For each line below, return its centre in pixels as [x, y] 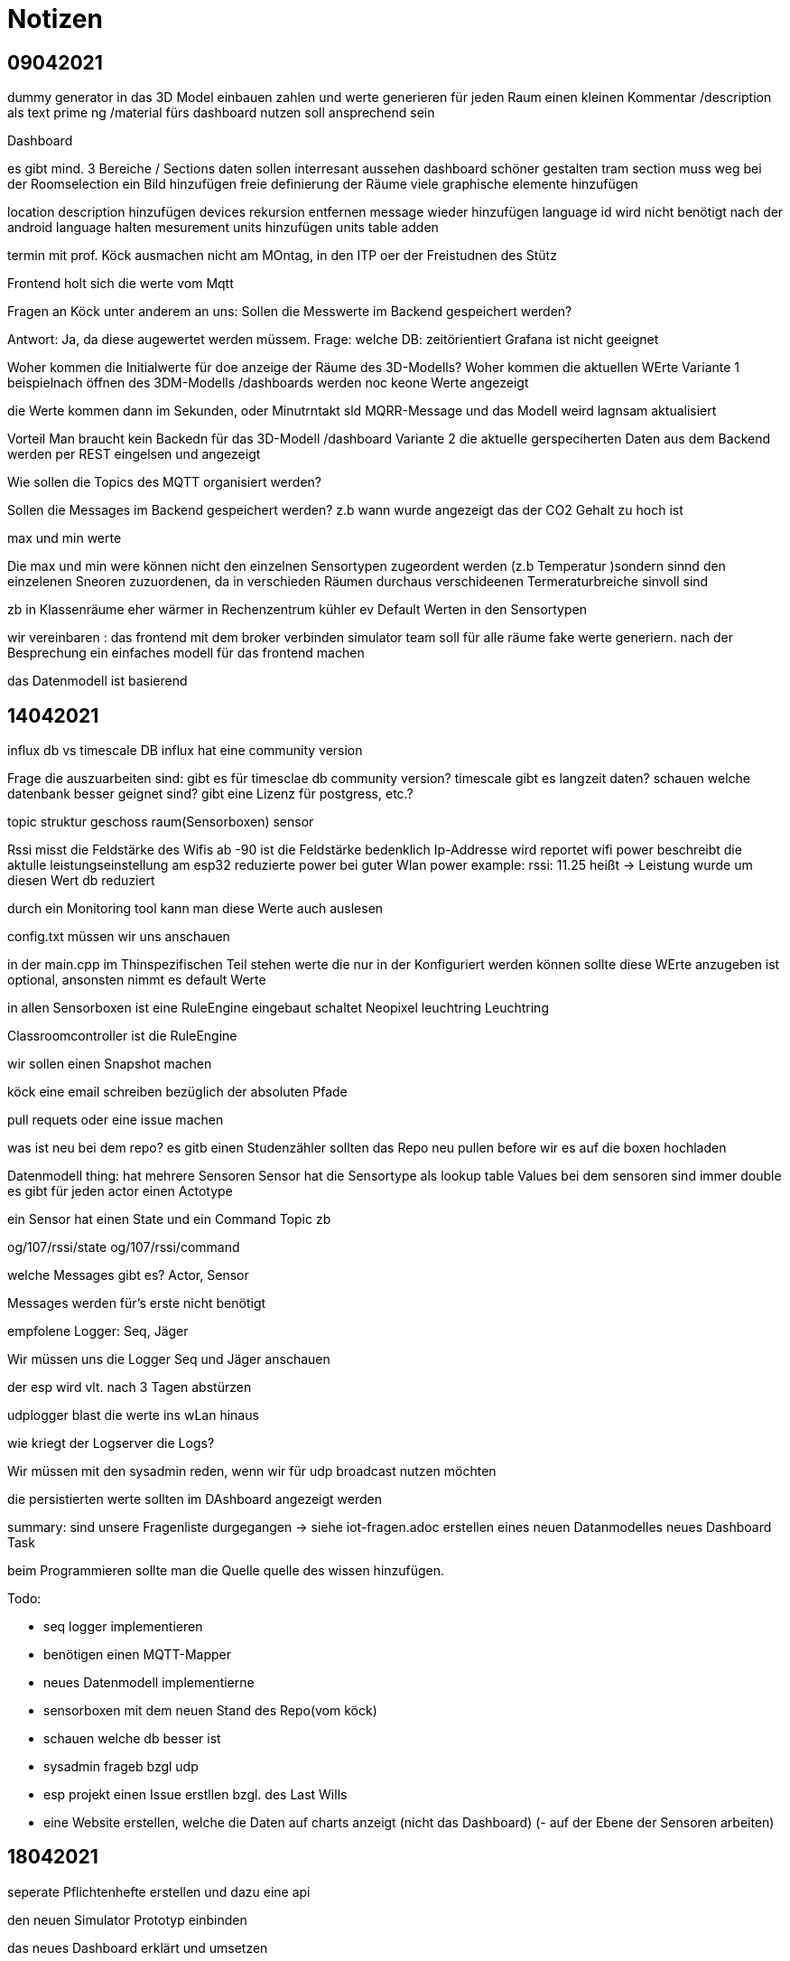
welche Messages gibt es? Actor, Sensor [128, 1275]
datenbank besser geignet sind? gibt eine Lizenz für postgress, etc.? [210, 794]
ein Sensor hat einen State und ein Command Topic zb [169, 1219]
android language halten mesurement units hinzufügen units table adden [223, 228]
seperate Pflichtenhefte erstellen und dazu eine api [159, 1891]
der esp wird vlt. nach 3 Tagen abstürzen [130, 1387]
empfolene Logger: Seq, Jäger [98, 1331]
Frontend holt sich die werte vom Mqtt [121, 284]
